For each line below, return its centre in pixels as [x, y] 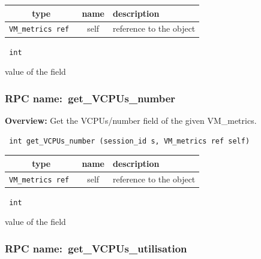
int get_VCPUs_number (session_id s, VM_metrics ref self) [130, 141]
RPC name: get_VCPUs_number [90, 98]
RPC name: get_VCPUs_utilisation [96, 248]
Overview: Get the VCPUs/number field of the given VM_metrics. [131, 120]
